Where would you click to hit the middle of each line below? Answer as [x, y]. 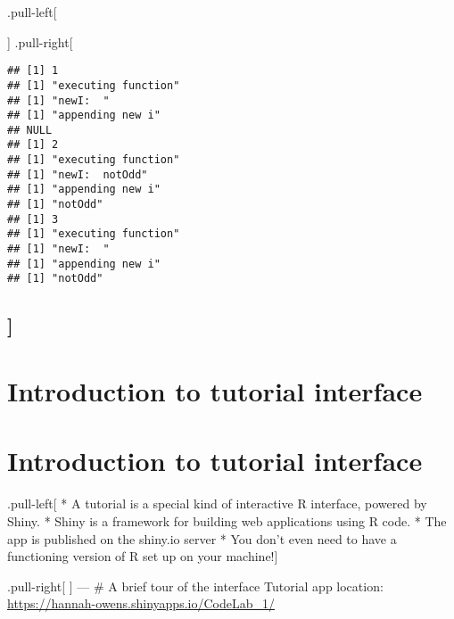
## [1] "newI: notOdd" [78, 174]
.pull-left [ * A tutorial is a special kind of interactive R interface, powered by [217, 503]
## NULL [30, 130]
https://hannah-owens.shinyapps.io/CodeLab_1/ [141, 603]
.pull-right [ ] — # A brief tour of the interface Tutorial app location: [195, 586]
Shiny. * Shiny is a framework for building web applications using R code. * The [227, 520]
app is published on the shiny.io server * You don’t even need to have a [202, 538]
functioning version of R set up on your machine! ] [143, 556]
